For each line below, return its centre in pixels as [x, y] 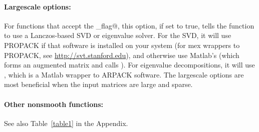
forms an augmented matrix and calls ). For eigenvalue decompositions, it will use [129, 65]
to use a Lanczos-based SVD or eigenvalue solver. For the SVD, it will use [118, 35]
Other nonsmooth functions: [54, 104]
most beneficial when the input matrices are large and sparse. [98, 84]
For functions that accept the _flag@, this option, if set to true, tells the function [129, 25]
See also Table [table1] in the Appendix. [66, 123]
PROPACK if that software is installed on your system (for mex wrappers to [122, 45]
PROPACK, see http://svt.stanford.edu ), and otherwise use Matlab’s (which [122, 55]
